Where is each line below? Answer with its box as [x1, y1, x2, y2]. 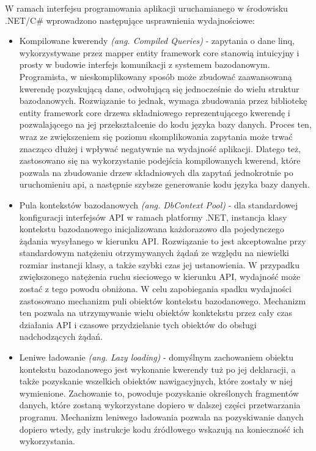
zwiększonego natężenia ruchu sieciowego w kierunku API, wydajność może [19, 270, 301, 283]
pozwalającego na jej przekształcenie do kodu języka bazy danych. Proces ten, [19, 118, 312, 131]
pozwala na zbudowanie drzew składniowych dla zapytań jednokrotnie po [19, 166, 293, 178]
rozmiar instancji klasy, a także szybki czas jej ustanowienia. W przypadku [19, 258, 300, 271]
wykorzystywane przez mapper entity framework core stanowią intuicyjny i [19, 46, 299, 59]
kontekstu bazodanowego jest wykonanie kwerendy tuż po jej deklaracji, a [19, 362, 296, 375]
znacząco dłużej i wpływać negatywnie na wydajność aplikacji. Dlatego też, [19, 142, 301, 155]
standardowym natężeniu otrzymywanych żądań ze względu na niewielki [19, 246, 289, 259]
